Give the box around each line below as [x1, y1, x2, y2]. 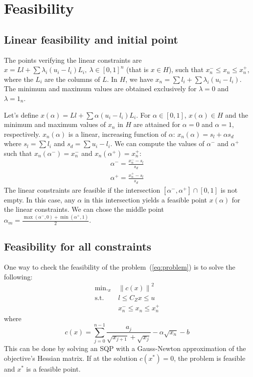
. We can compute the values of [110, 138, 205, 149]
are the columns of [44, 74, 100, 84]
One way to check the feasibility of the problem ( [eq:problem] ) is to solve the [4, 262, 235, 272]
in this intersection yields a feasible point [84, 194, 207, 204]
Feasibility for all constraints [4, 239, 152, 254]
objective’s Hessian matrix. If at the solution [4, 352, 138, 363]
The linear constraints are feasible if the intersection [4, 184, 161, 195]
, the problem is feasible [174, 352, 246, 363]
